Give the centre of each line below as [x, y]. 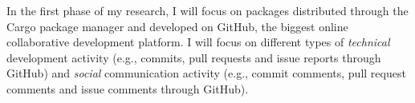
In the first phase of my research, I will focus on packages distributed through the [207, 10]
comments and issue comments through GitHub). [128, 88]
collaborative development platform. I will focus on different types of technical [198, 42]
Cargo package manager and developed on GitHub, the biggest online [177, 26]
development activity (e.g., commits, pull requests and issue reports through [194, 57]
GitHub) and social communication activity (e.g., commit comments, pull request [206, 73]
